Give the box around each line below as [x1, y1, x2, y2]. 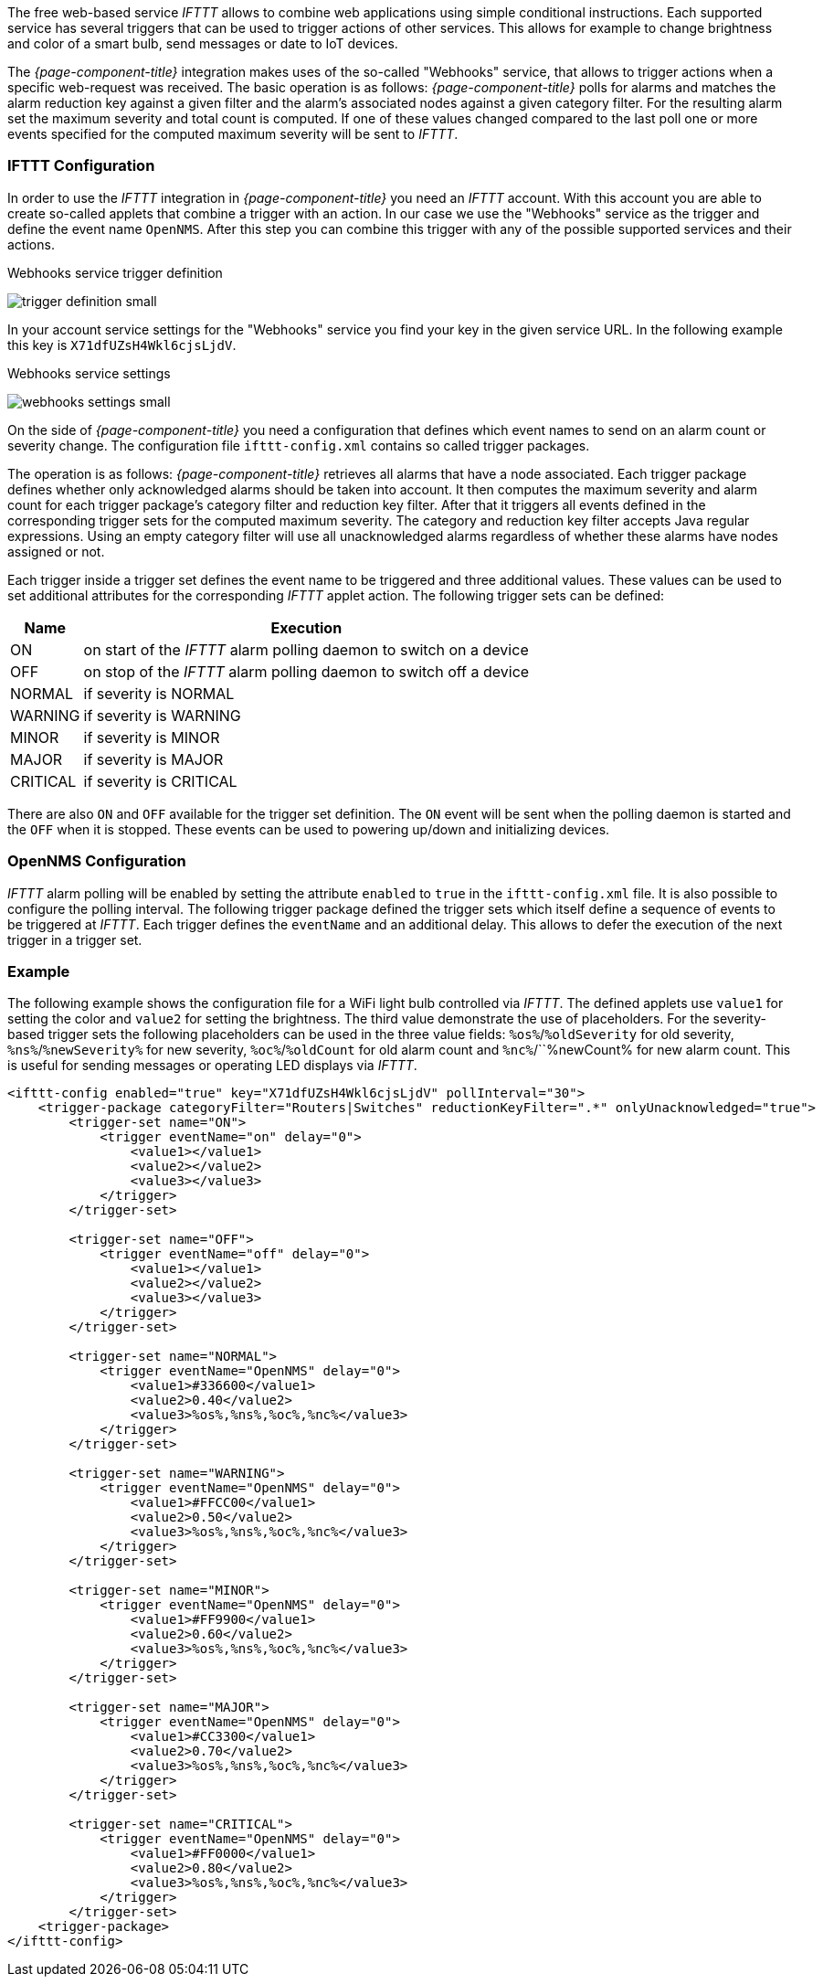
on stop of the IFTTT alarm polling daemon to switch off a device [83, 662, 530, 681]
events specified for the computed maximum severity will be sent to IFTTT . [7, 126, 459, 142]
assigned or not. [7, 543, 105, 559]
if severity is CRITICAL [83, 771, 237, 790]
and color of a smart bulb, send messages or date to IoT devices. [7, 36, 398, 51]
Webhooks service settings [7, 365, 171, 381]
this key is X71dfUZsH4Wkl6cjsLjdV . [7, 336, 237, 353]
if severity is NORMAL [83, 684, 235, 703]
